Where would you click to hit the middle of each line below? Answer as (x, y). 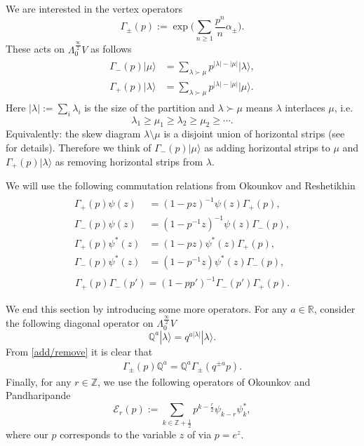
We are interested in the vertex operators (94, 8)
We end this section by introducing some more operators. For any (147, 308)
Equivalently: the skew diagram (73, 134)
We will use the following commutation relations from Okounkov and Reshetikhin (181, 185)
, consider (335, 308)
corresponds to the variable (118, 434)
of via (199, 434)
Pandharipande (38, 395)
